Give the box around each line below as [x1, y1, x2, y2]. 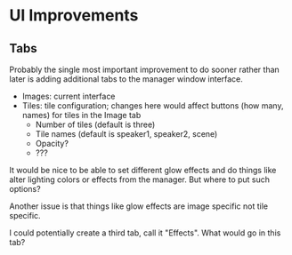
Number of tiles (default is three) [35, 119, 156, 130]
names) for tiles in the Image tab [21, 110, 142, 120]
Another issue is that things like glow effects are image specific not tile [9, 201, 269, 211]
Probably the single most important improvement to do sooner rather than [9, 64, 280, 75]
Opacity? [35, 139, 69, 148]
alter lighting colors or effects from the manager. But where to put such [9, 174, 270, 185]
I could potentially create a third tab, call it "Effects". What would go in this [9, 227, 281, 238]
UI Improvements [9, 5, 139, 26]
